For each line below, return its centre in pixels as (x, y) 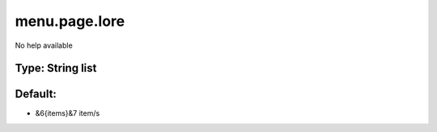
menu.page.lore (70, 21)
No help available (44, 45)
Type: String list (56, 68)
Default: (36, 94)
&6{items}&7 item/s (68, 113)
